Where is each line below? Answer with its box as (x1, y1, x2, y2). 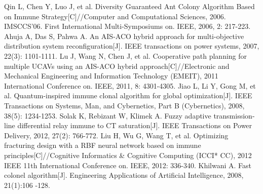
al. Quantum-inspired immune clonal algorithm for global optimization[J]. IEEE (4, 90, 252, 101)
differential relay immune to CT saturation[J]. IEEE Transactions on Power (17, 120, 252, 131)
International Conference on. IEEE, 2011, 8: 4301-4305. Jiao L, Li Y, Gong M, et (4, 80, 256, 91)
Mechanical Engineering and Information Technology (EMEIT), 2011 (4, 70, 218, 81)
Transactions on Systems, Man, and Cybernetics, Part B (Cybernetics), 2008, (4, 100, 245, 110)
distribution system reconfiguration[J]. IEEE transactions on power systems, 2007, (4, 41, 259, 51)
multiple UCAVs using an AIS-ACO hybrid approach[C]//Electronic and (4, 60, 230, 71)
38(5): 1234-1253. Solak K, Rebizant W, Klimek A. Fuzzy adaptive (4, 110, 211, 121)
